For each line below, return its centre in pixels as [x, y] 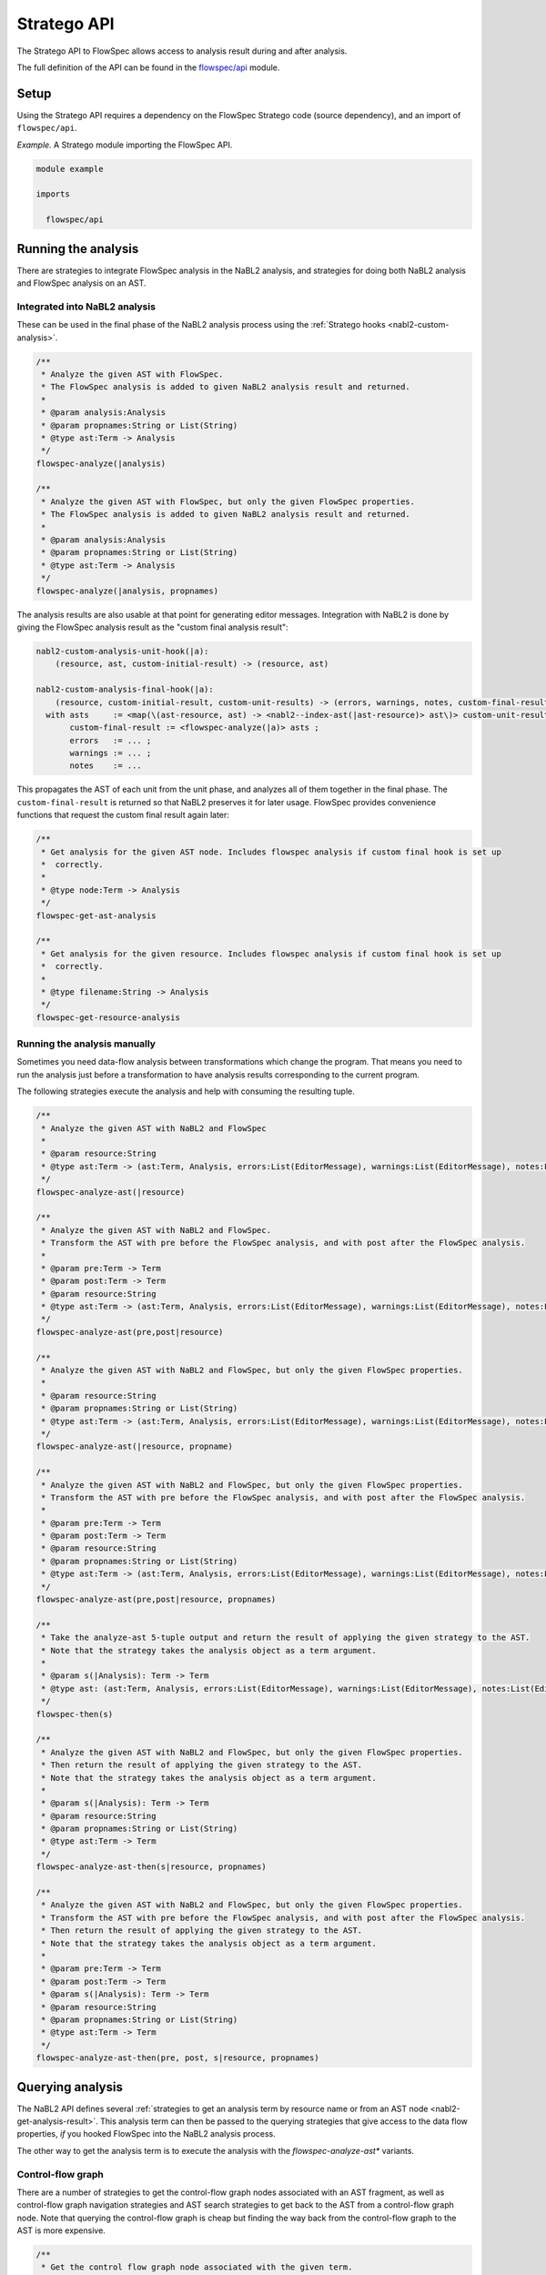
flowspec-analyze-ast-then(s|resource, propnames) [152, 1867]
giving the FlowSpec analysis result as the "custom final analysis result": [152, 627]
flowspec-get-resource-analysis [108, 1017]
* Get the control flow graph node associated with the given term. [197, 2267]
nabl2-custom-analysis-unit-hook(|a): [122, 651]
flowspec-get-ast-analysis [96, 915]
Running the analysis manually [86, 1044]
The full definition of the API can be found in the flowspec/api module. [148, 67]
